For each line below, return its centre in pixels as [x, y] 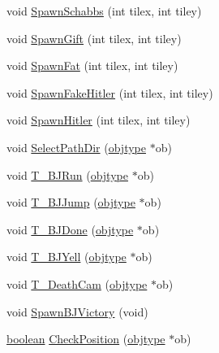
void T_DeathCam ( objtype [77, 283]
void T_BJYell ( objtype [67, 257]
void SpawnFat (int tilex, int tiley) [92, 65]
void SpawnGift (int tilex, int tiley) [94, 38]
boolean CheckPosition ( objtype [86, 339]
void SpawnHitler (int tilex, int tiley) [99, 120]
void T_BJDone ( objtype [70, 229]
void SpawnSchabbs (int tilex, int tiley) [104, 11]
